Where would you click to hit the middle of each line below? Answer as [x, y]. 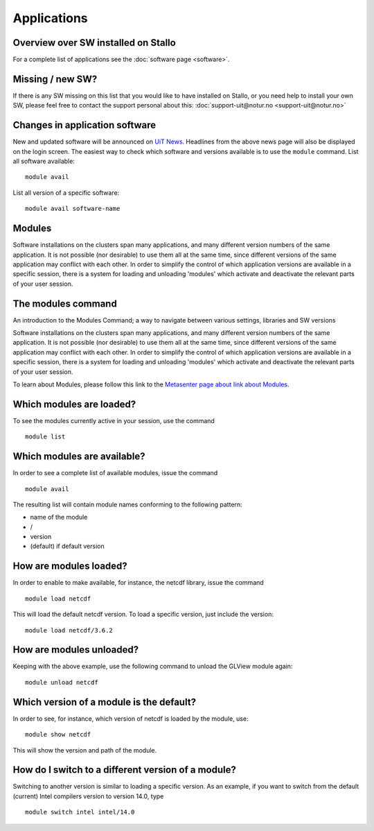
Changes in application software [84, 125]
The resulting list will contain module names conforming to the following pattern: [127, 504]
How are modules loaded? [70, 566]
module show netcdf [58, 735]
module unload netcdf [62, 682]
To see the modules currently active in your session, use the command [114, 420]
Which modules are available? [79, 457]
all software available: [44, 161]
